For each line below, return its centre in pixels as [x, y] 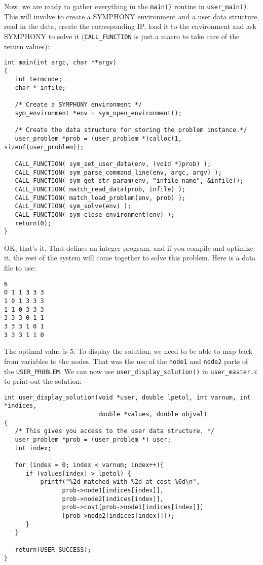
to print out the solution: [43, 381]
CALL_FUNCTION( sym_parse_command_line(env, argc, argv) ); [118, 172]
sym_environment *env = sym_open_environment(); [98, 113]
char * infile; [40, 88]
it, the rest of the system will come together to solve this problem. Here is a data [130, 258]
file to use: [20, 268]
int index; [33, 448]
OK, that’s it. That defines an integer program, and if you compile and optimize [129, 247]
